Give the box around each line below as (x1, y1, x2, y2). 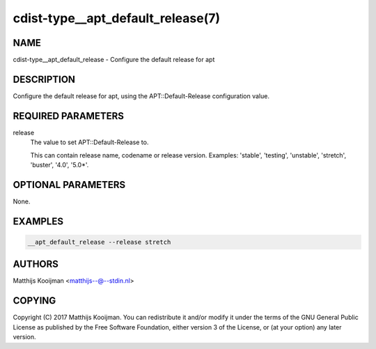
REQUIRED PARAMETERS (13, 110, 125, 122)
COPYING (13, 295, 56, 307)
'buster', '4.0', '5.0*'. (30, 161, 89, 169)
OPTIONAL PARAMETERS (13, 178, 126, 191)
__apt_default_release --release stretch (27, 238, 171, 246)
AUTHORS (13, 258, 59, 270)
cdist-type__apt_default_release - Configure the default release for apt (13, 56, 215, 64)
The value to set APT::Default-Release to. (30, 138, 149, 146)
